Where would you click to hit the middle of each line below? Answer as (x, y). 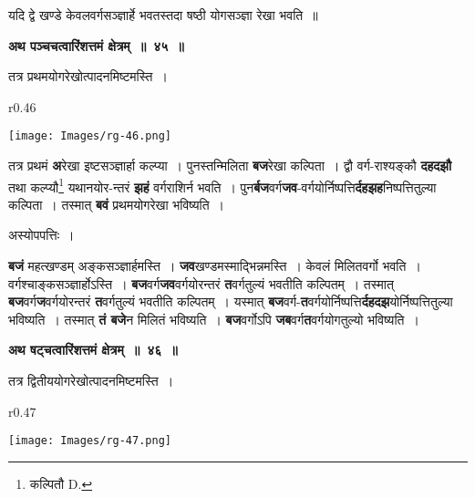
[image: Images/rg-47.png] (90, 441)
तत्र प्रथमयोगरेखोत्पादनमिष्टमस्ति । (88, 76)
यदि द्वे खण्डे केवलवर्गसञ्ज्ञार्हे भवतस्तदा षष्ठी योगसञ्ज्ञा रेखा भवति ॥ (163, 15)
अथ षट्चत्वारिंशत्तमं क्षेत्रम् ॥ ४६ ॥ (93, 350)
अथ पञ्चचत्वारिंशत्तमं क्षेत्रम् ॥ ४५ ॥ (96, 45)
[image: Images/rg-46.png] (90, 136)
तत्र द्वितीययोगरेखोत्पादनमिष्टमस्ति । (91, 381)
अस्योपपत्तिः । (41, 235)
